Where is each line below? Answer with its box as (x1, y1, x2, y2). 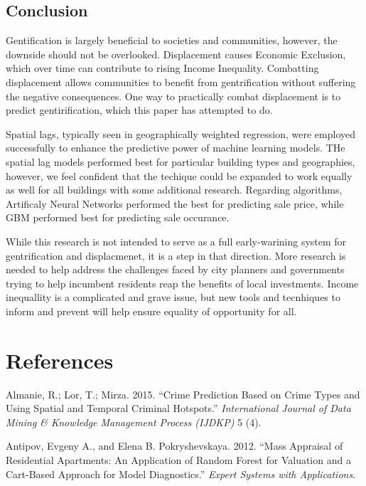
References (6, 345, 114, 374)
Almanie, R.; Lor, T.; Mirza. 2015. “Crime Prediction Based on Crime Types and (6, 386, 360, 401)
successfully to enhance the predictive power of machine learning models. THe (6, 140, 345, 155)
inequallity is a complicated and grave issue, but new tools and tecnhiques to (6, 290, 340, 305)
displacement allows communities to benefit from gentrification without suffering (6, 74, 356, 89)
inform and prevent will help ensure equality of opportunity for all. (6, 303, 297, 318)
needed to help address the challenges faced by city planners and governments (6, 262, 345, 277)
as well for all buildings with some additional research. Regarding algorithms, (6, 182, 343, 197)
